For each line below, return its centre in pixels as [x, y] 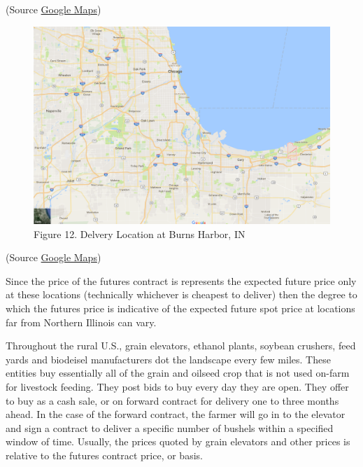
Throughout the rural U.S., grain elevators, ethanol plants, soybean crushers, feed [181, 346]
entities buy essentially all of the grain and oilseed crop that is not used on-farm [178, 373]
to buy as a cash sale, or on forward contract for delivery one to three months [172, 400]
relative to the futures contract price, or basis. [104, 455]
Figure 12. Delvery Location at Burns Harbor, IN [140, 234]
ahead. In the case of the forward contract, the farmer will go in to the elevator [176, 414]
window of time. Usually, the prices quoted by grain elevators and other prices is [178, 441]
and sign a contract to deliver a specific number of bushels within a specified [170, 427]
